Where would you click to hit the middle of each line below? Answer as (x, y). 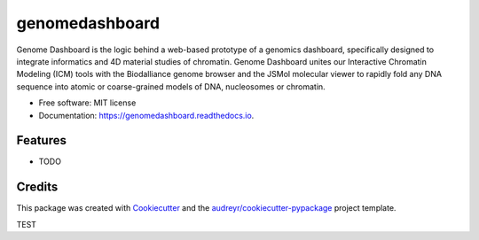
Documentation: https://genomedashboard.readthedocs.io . (146, 115)
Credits (37, 187)
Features (41, 140)
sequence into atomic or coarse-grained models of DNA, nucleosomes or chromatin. (171, 86)
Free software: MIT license (87, 103)
